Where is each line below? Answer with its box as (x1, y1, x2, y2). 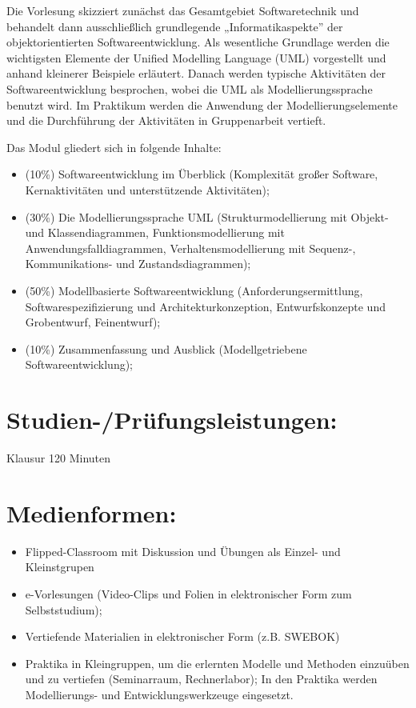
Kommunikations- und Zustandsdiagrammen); (25, 255, 251, 272)
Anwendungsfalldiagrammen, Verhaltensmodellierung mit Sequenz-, (25, 239, 356, 256)
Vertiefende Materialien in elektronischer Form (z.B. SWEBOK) (25, 628, 340, 645)
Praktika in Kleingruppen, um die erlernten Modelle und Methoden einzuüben (25, 654, 410, 671)
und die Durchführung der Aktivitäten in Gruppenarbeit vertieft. (6, 112, 326, 129)
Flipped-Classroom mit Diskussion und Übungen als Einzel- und (25, 542, 341, 559)
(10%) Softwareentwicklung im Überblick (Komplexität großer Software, (25, 166, 378, 182)
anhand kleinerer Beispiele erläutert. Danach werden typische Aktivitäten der (6, 65, 386, 82)
